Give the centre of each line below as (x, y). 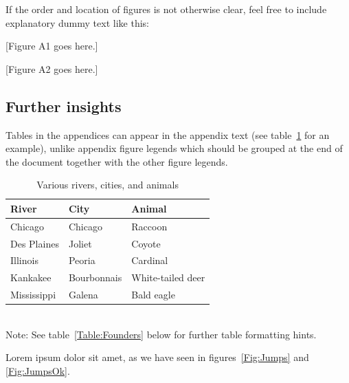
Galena (83, 295)
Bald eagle (153, 295)
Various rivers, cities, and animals (108, 185)
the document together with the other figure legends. (117, 161)
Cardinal (150, 260)
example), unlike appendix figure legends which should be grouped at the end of (174, 148)
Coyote (146, 243)
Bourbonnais (95, 277)
